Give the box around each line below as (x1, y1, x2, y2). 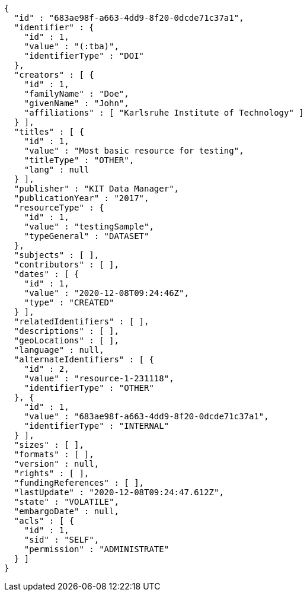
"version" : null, (14, 459, 100, 468)
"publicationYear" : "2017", (14, 193, 149, 203)
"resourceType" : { (14, 203, 104, 212)
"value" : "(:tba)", (24, 42, 119, 51)
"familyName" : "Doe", (24, 89, 129, 98)
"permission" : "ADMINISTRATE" (24, 544, 170, 554)
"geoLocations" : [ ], (14, 336, 119, 345)
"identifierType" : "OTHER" (24, 383, 154, 393)
